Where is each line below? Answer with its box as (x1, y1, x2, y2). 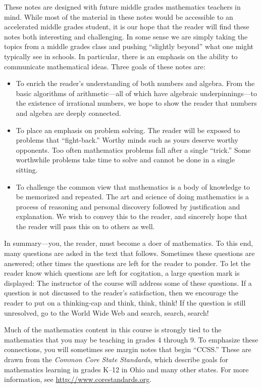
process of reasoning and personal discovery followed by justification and (16, 201, 240, 211)
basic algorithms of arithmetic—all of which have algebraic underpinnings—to (16, 88, 257, 98)
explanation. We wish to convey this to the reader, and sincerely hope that (16, 211, 247, 222)
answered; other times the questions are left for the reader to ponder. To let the (4, 257, 251, 268)
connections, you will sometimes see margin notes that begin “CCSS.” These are (4, 344, 251, 355)
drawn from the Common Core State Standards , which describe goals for (4, 354, 228, 364)
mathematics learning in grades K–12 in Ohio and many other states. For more (4, 364, 249, 374)
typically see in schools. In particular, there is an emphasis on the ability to (4, 51, 238, 61)
